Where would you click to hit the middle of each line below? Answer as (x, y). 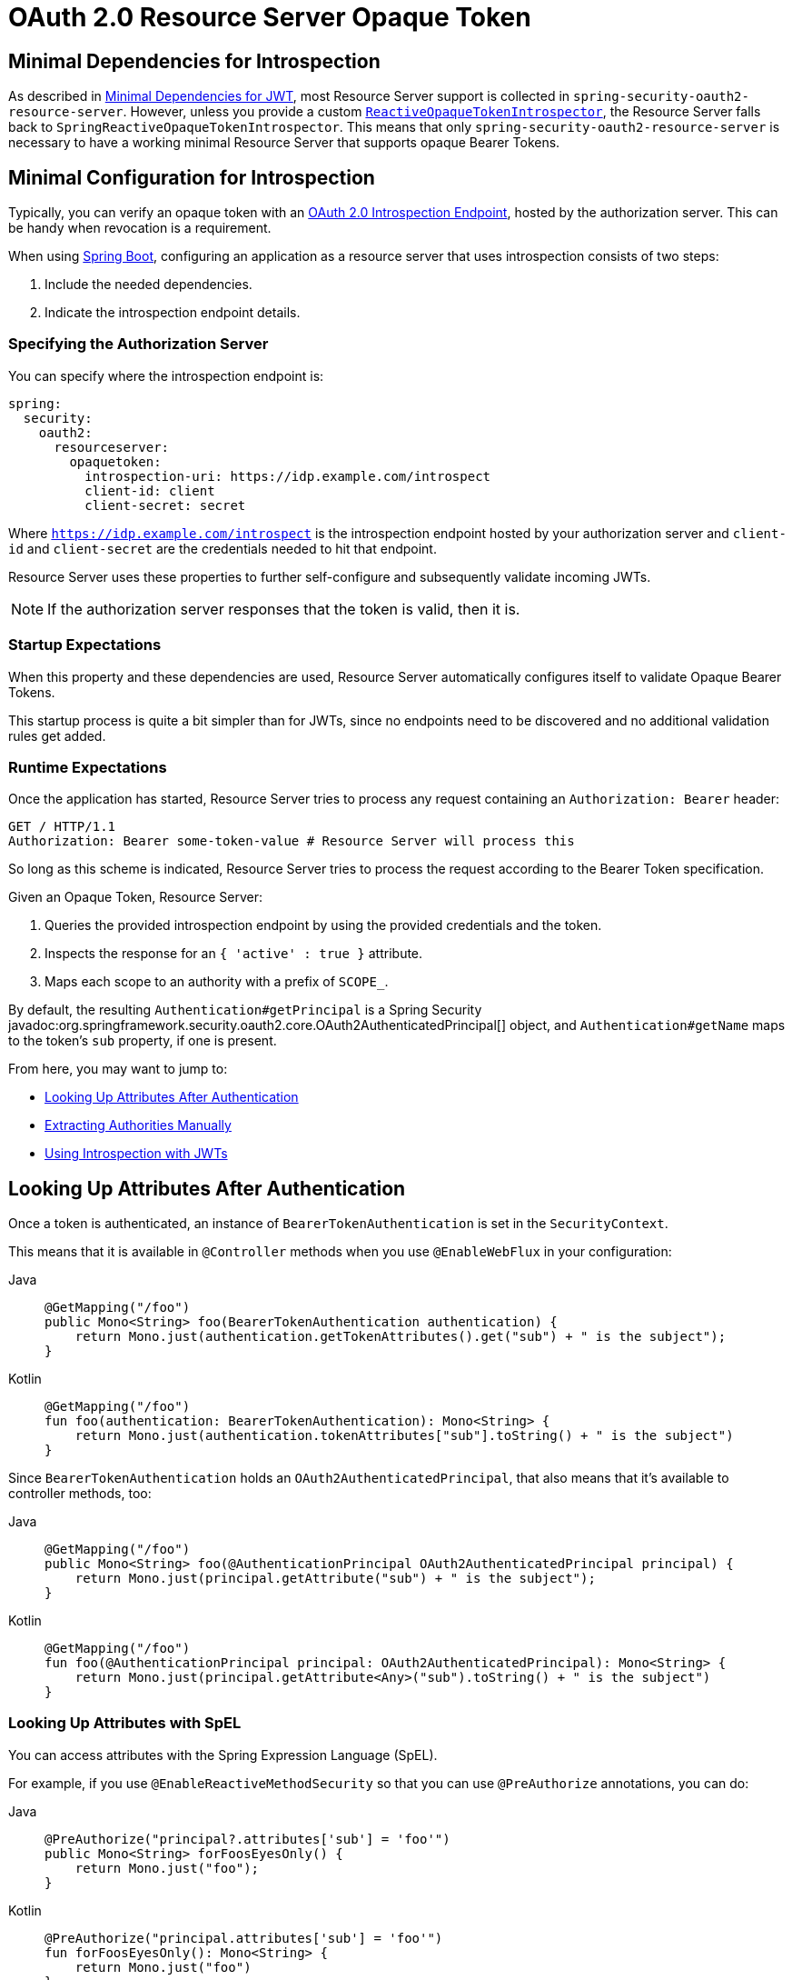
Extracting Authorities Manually (138, 1125)
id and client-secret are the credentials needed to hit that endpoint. (223, 548)
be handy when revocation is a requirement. (140, 228)
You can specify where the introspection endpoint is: (166, 375)
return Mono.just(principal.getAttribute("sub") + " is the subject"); (335, 1579)
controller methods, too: (80, 1494)
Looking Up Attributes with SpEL (125, 1723)
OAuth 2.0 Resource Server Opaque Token (270, 17)
